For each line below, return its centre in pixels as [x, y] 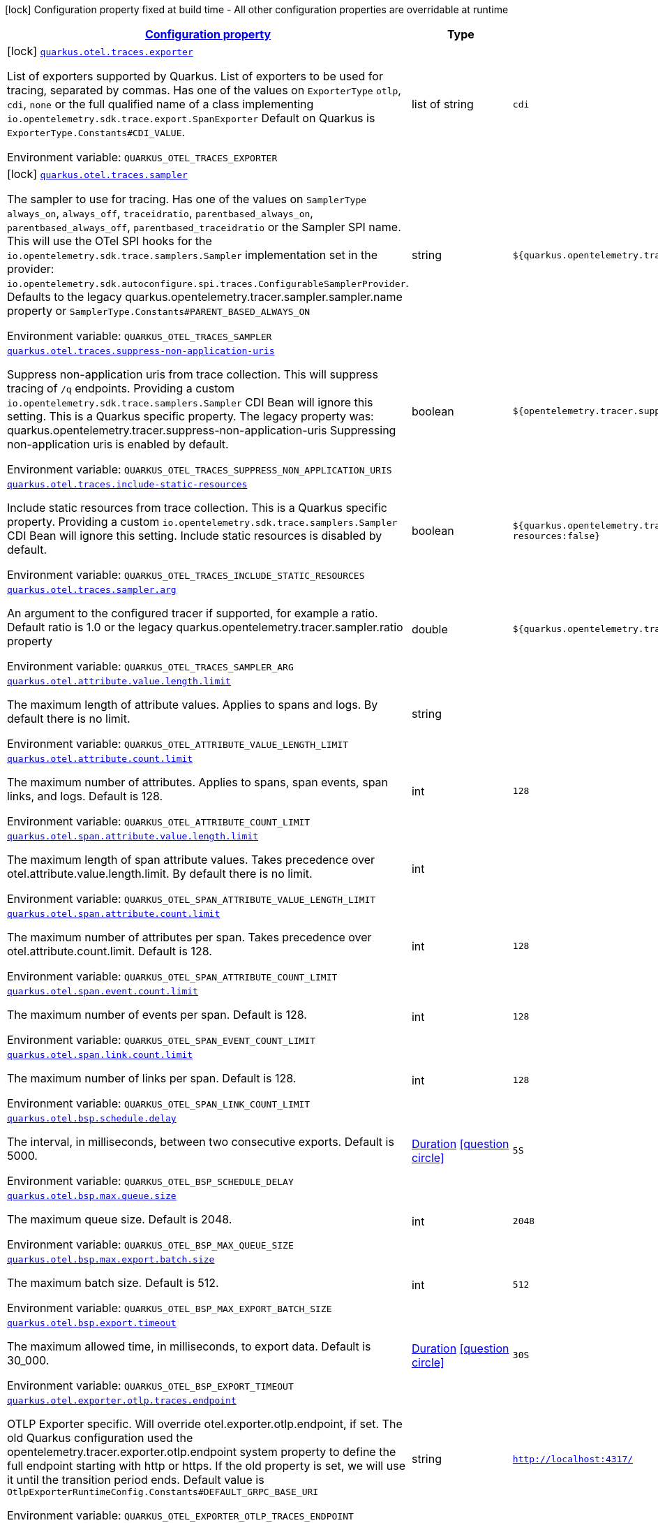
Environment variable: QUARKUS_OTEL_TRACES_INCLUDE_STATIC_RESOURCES [186, 575]
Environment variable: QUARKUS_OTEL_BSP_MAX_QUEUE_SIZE [150, 1244]
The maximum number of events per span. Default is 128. [157, 1015]
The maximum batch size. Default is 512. [113, 1283]
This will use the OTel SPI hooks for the [110, 241]
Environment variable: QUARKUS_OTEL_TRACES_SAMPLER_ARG [150, 666]
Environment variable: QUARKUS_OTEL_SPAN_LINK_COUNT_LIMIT [159, 1103]
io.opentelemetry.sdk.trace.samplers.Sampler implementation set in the [193, 255]
